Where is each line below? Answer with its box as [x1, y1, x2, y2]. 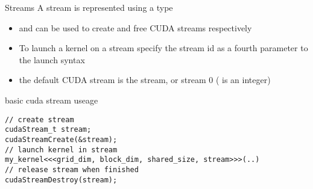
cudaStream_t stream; [5, 125, 92, 134]
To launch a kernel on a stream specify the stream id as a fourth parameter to [19, 42, 308, 54]
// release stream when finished [5, 165, 139, 174]
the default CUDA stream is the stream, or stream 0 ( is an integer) [19, 73, 271, 86]
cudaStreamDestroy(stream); [5, 175, 118, 184]
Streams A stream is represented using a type [5, 1, 173, 13]
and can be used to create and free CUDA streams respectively [19, 21, 252, 34]
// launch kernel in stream [5, 145, 118, 154]
